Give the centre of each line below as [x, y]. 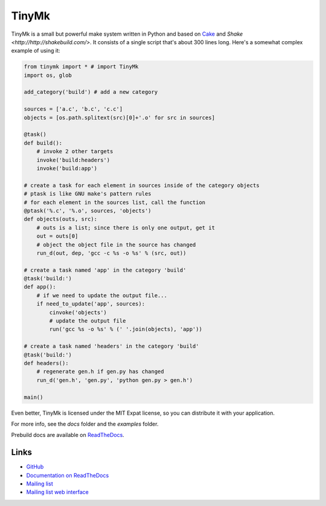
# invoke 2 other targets [75, 152]
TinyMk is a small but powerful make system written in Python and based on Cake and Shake [127, 34]
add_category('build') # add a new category [91, 92]
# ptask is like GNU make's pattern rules [88, 194]
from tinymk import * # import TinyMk [81, 67]
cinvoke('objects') [78, 312]
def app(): [40, 287]
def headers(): [46, 363]
